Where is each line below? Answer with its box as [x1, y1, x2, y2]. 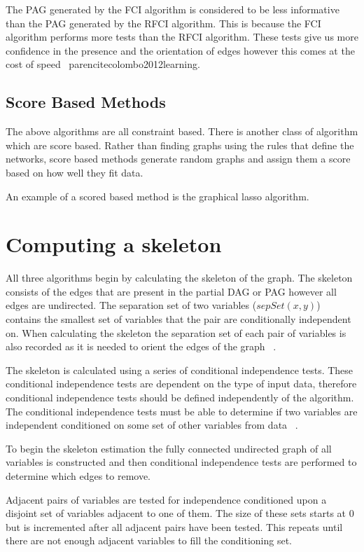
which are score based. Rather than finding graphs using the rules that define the [6, 137, 354, 152]
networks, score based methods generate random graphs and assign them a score [6, 151, 351, 166]
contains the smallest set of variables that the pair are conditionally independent [6, 312, 351, 326]
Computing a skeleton [6, 230, 222, 258]
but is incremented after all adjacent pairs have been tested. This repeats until [6, 519, 343, 534]
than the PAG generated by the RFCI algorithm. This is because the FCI [6, 15, 321, 30]
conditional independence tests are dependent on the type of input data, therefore [6, 376, 357, 391]
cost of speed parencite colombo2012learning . [6, 57, 200, 71]
